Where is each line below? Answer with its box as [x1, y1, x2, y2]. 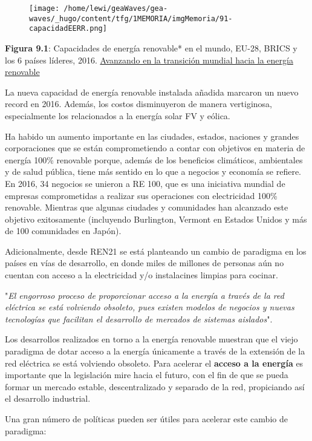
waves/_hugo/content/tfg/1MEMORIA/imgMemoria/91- [29, 14, 233, 23]
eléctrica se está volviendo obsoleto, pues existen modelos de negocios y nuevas [5, 301, 294, 313]
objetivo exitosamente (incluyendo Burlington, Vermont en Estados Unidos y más [5, 212, 307, 225]
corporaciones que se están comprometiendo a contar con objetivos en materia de [5, 142, 305, 154]
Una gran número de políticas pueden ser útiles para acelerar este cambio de [5, 413, 288, 425]
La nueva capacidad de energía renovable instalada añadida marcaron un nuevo [5, 85, 299, 98]
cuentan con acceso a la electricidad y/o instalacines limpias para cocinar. [5, 269, 278, 281]
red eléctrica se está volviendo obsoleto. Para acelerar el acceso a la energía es [5, 356, 304, 369]
